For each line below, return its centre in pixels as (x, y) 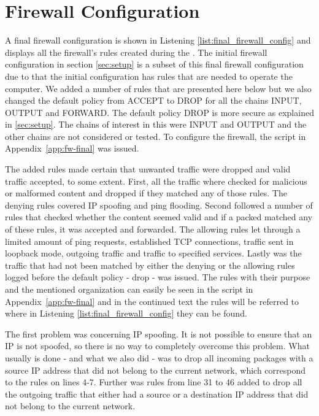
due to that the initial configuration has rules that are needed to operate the (149, 76)
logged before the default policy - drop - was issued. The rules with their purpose (158, 277)
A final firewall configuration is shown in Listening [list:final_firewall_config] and (158, 40)
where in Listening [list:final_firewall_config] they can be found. (126, 313)
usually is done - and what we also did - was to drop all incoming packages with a (159, 357)
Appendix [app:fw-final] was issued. (72, 148)
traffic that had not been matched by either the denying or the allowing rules (150, 265)
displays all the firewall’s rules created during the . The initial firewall (136, 52)
